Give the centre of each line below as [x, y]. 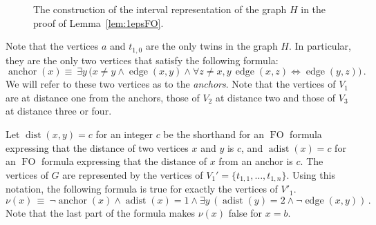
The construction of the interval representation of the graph [160, 9]
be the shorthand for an [214, 134]
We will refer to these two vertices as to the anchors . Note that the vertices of [171, 84]
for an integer [124, 134]
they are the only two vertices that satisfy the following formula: [142, 60]
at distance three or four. [59, 111]
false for [245, 212]
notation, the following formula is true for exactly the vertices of [142, 189]
